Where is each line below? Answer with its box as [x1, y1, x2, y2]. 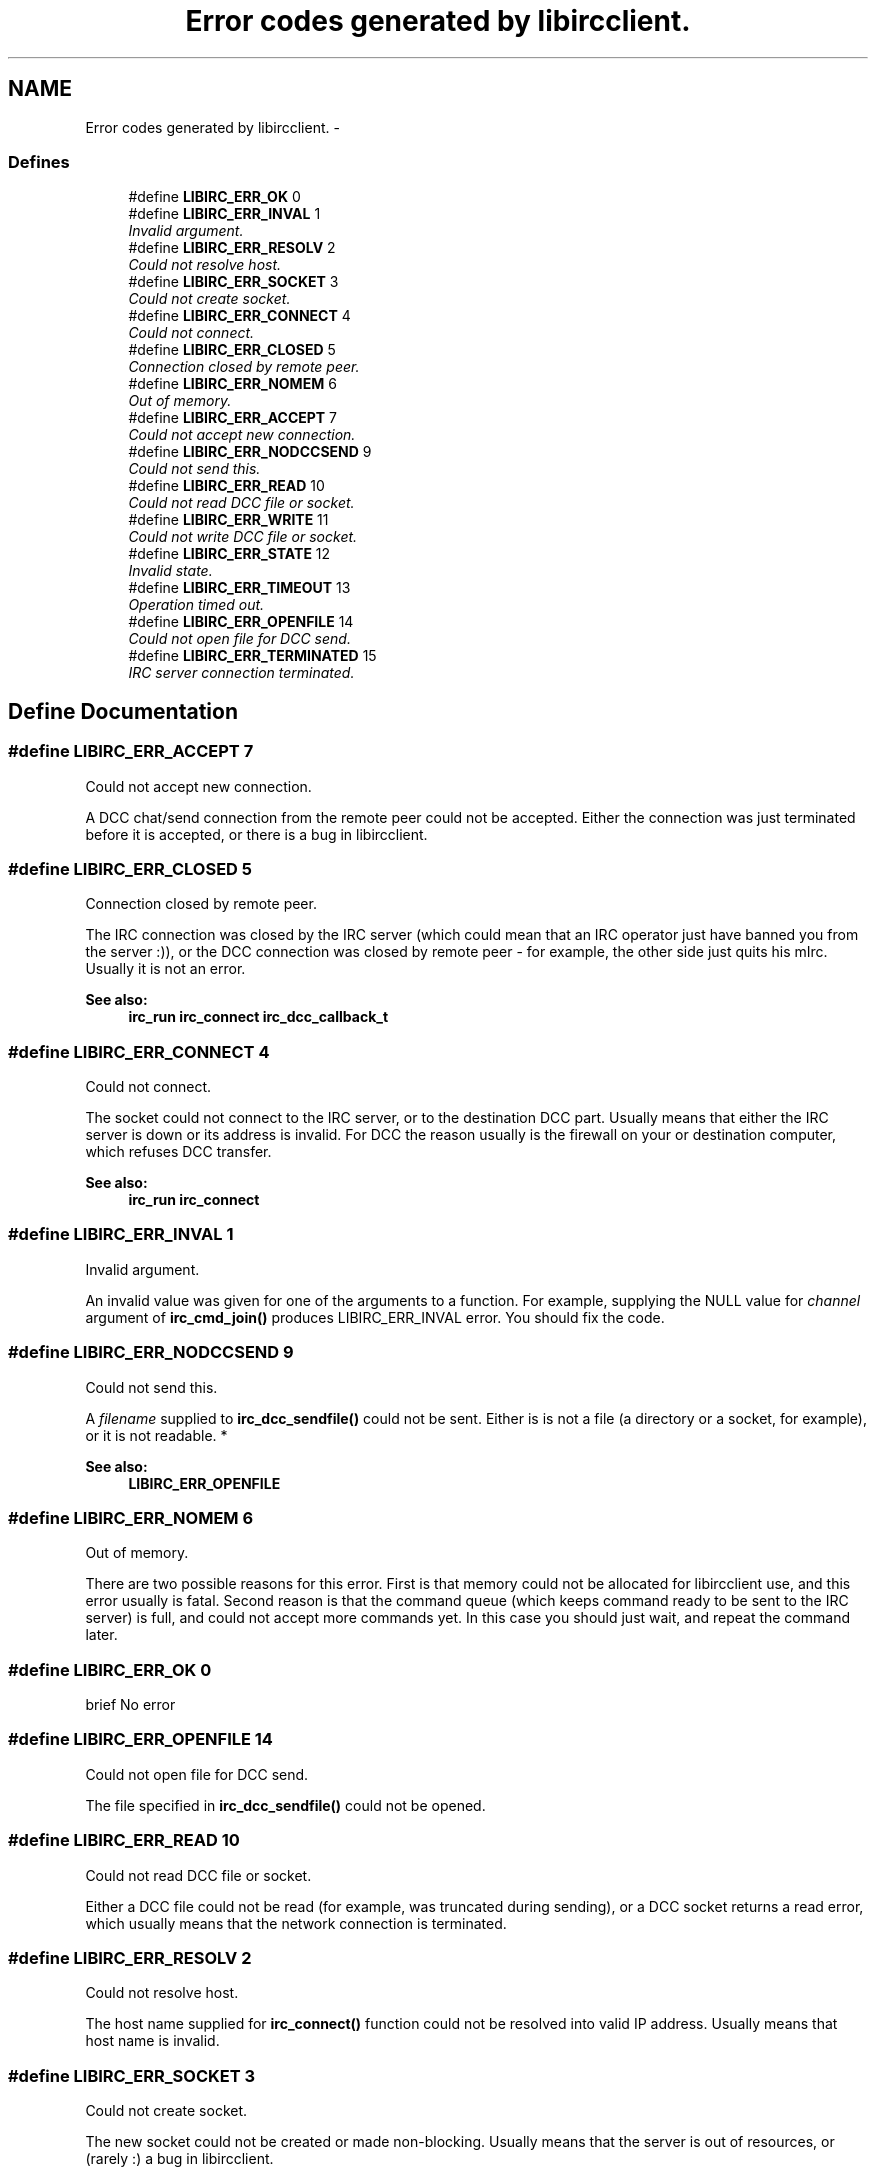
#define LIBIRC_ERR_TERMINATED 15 [128, 647, 377, 665]
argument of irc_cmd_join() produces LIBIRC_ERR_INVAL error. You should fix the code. [85, 1308, 665, 1326]
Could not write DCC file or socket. [128, 528, 358, 546]
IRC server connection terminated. [128, 664, 355, 682]
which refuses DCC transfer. [85, 1143, 272, 1161]
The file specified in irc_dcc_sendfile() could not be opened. [85, 1796, 486, 1814]
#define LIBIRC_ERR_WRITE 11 [128, 511, 329, 529]
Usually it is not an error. [85, 960, 246, 978]
